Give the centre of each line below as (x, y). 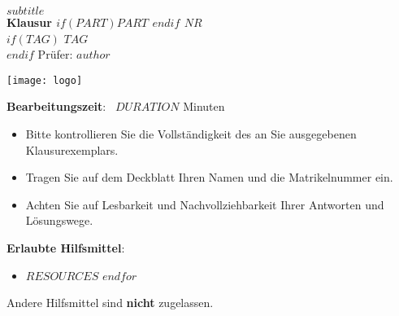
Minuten (204, 106)
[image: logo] (45, 80)
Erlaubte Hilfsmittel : (66, 248)
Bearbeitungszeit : (56, 106)
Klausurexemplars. (72, 149)
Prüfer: (55, 54)
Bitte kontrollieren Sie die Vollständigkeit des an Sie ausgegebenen (191, 134)
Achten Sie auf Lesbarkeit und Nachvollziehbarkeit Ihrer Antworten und (205, 204)
